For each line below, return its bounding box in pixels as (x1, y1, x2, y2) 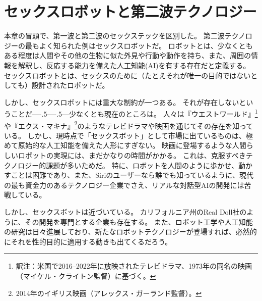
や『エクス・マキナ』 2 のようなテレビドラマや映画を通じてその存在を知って (4, 119, 253, 131)
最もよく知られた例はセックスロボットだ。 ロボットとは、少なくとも (25, 40, 253, 51)
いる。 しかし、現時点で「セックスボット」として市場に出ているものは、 (4, 130, 246, 140)
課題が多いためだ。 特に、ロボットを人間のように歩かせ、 (46, 160, 238, 170)
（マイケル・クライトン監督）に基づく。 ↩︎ (16, 270, 156, 281)
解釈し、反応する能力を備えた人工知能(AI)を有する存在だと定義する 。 (18, 60, 250, 70)
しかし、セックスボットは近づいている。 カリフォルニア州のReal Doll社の (4, 206, 247, 217)
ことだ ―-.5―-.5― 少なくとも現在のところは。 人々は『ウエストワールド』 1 (11, 107, 258, 119)
